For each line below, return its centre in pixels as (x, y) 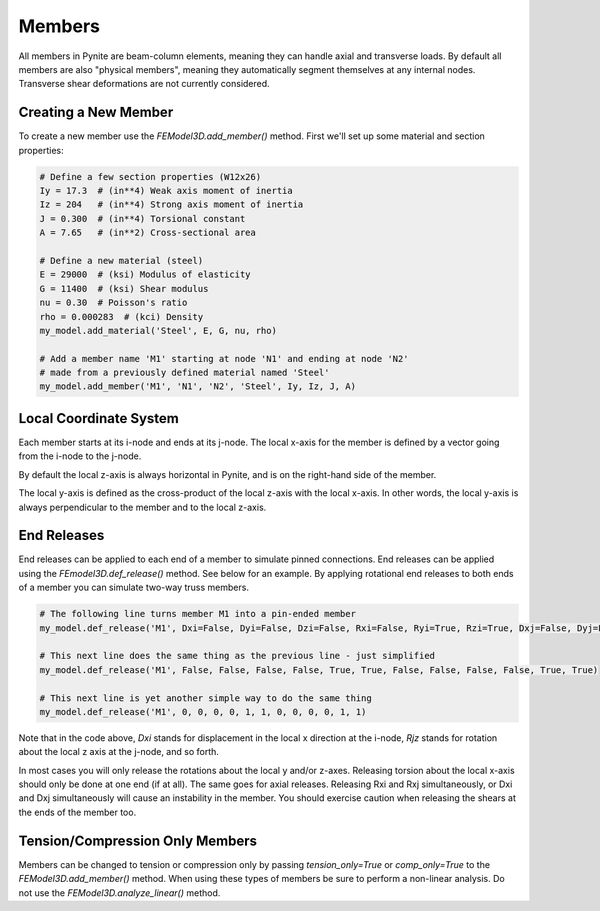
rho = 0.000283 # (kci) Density (121, 316)
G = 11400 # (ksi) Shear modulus (124, 288)
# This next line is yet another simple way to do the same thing (205, 698)
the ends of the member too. (77, 812)
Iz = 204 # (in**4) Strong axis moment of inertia (171, 204)
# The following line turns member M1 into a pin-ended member (198, 614)
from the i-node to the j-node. (80, 456)
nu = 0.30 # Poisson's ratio (113, 303)
